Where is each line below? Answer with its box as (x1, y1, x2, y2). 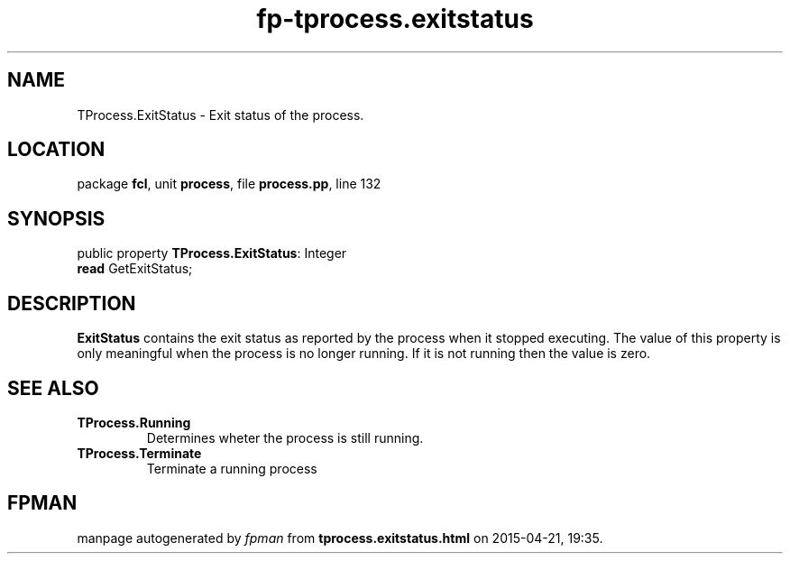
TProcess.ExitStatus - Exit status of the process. (77, 106, 364, 123)
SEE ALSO (7, 376, 99, 400)
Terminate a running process (146, 460, 317, 476)
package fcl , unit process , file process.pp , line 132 (77, 176, 381, 192)
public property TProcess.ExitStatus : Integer (77, 245, 347, 262)
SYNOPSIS (7, 207, 106, 230)
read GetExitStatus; (77, 261, 193, 277)
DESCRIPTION (7, 291, 136, 315)
